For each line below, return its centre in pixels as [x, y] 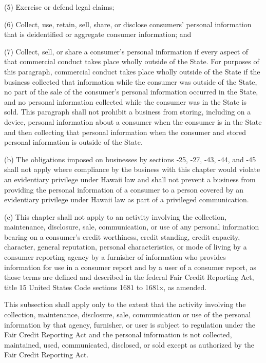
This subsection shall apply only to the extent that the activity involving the [125, 304]
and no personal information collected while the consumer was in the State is [126, 101]
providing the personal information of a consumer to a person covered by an [124, 189]
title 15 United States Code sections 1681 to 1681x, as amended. [106, 287]
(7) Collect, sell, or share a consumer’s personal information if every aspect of [126, 51]
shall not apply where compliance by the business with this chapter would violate [132, 169]
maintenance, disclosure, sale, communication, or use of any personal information [132, 227]
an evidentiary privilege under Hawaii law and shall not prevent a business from [130, 179]
